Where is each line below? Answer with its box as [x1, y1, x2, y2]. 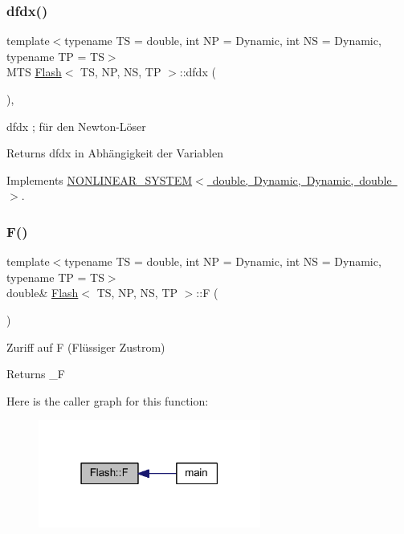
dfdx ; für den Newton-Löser [6, 117, 146, 134]
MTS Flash [6, 63, 62, 80]
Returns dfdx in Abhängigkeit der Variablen [6, 145, 223, 161]
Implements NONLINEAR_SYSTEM [6, 171, 193, 188]
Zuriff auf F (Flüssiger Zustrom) [6, 338, 165, 355]
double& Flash [6, 284, 79, 301]
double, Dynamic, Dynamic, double [212, 171, 392, 188]
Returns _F [6, 365, 65, 382]
